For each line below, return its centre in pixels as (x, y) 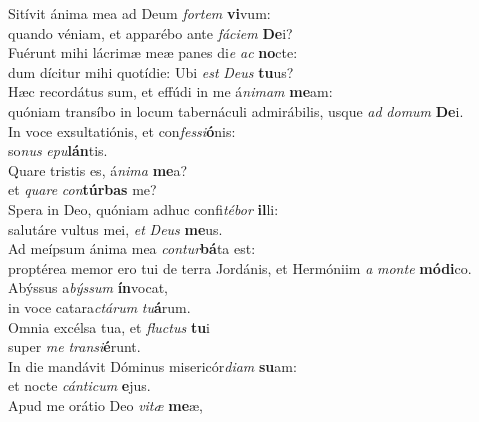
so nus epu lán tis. (58, 150)
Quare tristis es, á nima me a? (98, 169)
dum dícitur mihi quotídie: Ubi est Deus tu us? (151, 71)
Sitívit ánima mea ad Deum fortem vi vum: (139, 13)
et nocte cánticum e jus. (79, 385)
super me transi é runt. (74, 346)
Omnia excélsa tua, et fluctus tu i (109, 326)
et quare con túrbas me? (82, 189)
